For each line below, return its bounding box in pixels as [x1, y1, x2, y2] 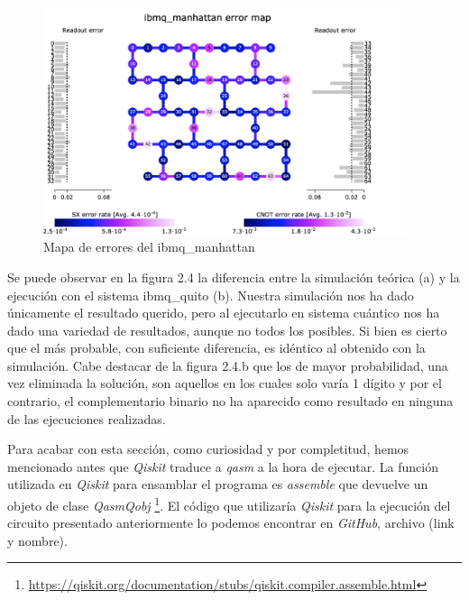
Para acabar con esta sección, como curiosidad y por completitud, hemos [7, 439, 409, 458]
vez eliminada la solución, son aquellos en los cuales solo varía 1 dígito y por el [7, 374, 442, 392]
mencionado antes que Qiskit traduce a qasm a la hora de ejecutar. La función [7, 457, 438, 475]
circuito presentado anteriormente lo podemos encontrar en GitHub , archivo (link [7, 513, 455, 532]
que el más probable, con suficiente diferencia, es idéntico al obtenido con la [7, 338, 426, 357]
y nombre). [7, 531, 68, 549]
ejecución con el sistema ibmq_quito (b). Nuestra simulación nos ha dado [7, 285, 414, 304]
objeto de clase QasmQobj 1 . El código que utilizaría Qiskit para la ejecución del [7, 494, 451, 514]
